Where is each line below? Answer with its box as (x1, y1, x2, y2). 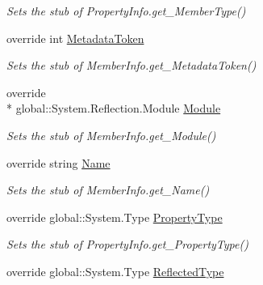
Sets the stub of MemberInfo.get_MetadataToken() (6, 57, 257, 74)
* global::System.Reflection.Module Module (6, 100, 221, 117)
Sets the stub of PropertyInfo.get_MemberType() (6, 2, 246, 19)
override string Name (6, 154, 111, 171)
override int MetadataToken (6, 29, 144, 46)
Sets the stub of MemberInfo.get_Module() (6, 126, 216, 143)
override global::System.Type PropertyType (6, 208, 223, 225)
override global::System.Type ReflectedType (6, 262, 224, 279)
